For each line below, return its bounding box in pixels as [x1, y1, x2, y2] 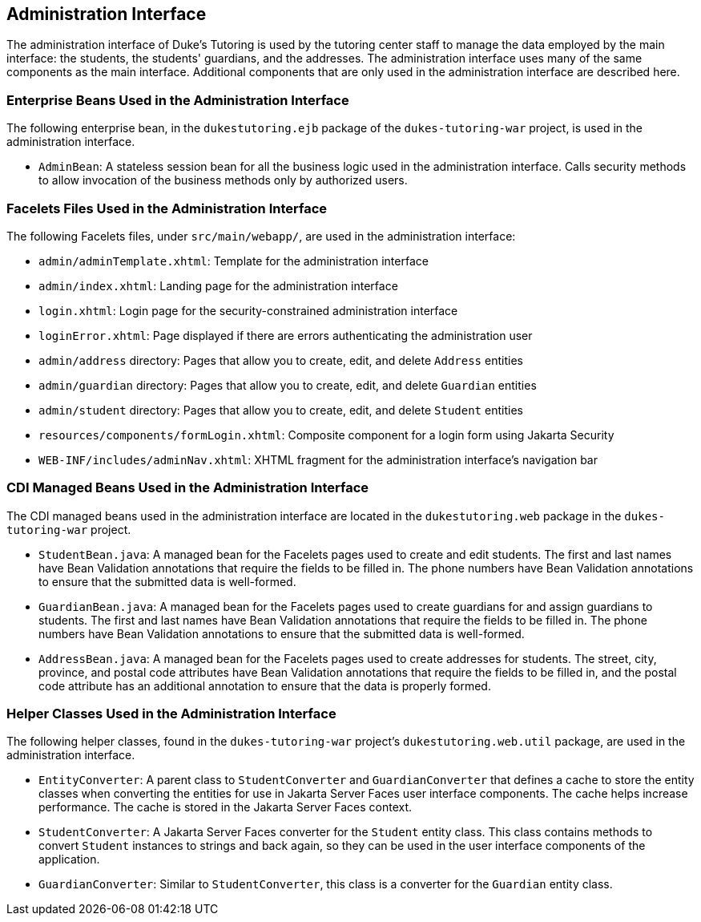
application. [38, 852, 100, 867]
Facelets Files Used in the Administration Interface [6, 200, 328, 216]
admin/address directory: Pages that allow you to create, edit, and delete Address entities [38, 353, 523, 367]
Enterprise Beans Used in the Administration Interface [6, 91, 349, 108]
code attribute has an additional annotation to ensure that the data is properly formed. [38, 678, 491, 693]
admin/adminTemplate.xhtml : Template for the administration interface [38, 253, 429, 268]
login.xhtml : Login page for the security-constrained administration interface [38, 303, 458, 317]
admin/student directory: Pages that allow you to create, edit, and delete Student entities [38, 402, 523, 417]
